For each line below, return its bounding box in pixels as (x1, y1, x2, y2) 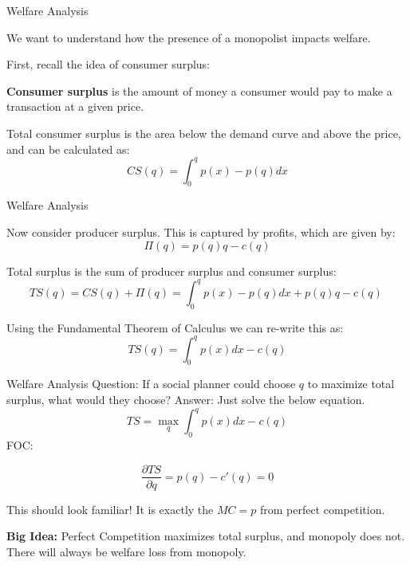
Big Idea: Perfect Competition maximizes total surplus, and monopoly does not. (6, 528, 405, 544)
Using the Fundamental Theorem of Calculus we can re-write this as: (6, 319, 344, 335)
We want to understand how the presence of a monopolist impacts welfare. (6, 29, 371, 45)
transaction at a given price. (6, 98, 144, 115)
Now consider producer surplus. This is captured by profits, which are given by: (6, 224, 396, 241)
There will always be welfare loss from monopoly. (6, 543, 246, 559)
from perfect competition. (259, 500, 385, 517)
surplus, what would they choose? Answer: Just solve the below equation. (6, 391, 365, 408)
